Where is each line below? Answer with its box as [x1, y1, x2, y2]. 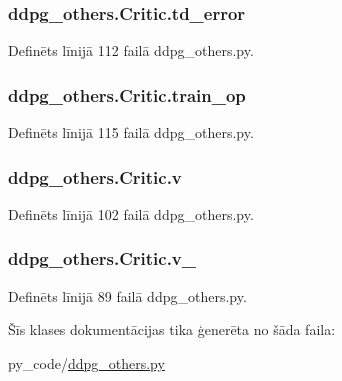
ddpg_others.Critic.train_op [8, 82, 246, 107]
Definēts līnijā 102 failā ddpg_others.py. [8, 203, 254, 224]
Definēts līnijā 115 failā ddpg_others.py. [8, 122, 254, 143]
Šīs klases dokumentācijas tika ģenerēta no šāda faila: [8, 319, 336, 340]
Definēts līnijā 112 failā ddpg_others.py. [8, 40, 254, 61]
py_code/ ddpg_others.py [8, 352, 165, 373]
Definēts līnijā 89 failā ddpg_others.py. [8, 285, 247, 306]
